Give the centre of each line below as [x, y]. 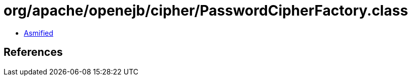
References [33, 52]
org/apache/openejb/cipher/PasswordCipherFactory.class [206, 11]
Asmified [39, 33]
